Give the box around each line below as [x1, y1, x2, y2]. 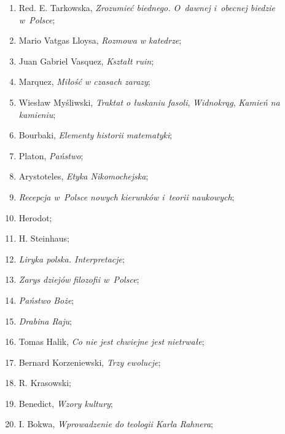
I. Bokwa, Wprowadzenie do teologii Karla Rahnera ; [18, 417, 214, 430]
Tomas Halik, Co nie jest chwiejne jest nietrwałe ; [18, 335, 205, 348]
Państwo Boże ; [18, 293, 74, 306]
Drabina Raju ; [18, 314, 72, 327]
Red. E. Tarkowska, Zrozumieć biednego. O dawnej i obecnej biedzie [18, 1, 275, 14]
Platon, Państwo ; [18, 149, 84, 162]
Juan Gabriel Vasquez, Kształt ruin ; [18, 54, 154, 67]
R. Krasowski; [18, 376, 71, 389]
